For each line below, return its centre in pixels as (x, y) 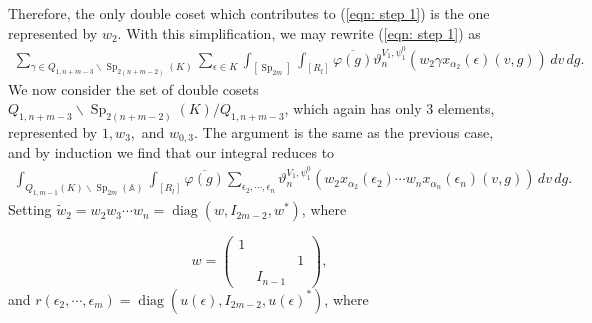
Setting (30, 209)
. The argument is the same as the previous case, (343, 131)
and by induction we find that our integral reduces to (171, 152)
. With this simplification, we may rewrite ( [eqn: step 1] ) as (299, 32)
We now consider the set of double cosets (133, 88)
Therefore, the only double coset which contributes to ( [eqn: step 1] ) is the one (249, 13)
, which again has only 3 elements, (389, 108)
